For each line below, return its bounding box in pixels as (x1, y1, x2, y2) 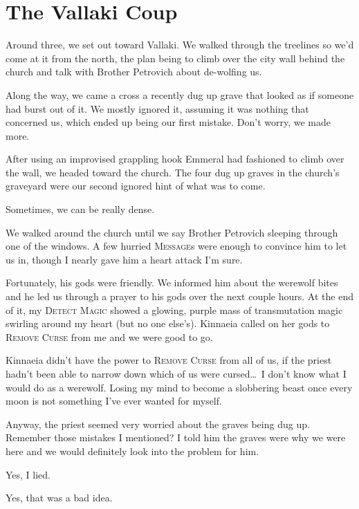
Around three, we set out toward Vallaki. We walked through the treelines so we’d (6, 37, 354, 52)
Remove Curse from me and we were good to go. (6, 329, 213, 344)
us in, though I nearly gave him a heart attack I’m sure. (6, 252, 243, 266)
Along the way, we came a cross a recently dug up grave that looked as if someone (6, 87, 354, 102)
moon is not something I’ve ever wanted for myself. (6, 394, 222, 408)
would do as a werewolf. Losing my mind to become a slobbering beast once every (6, 380, 353, 394)
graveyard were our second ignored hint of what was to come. (6, 178, 266, 193)
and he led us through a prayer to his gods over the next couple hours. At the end (6, 289, 353, 304)
